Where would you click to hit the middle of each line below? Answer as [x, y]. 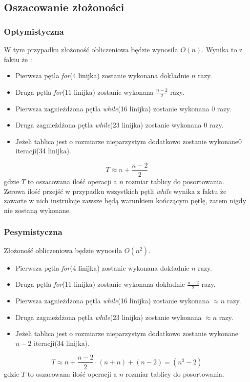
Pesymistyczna [33, 232]
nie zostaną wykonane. [38, 210]
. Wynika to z [222, 49]
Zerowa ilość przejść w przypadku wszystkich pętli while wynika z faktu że [115, 191]
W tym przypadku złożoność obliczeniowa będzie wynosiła [91, 49]
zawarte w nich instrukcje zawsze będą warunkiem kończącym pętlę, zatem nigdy [125, 201]
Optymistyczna [34, 31]
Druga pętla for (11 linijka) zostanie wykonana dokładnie [100, 284]
